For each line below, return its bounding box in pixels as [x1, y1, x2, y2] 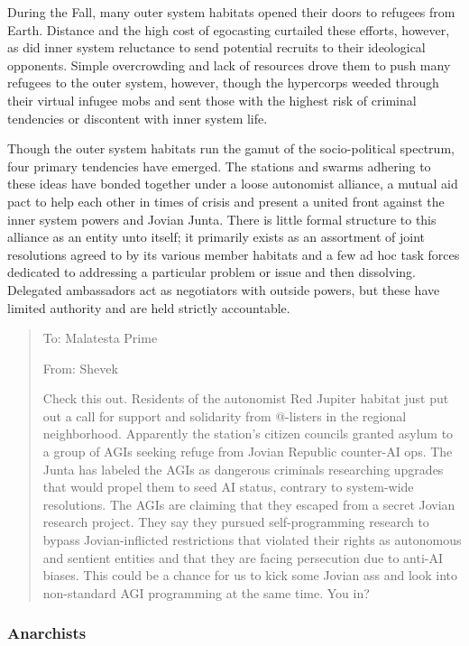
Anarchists [7, 622, 87, 644]
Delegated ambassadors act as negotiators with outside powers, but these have [7, 280, 440, 299]
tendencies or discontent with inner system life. [7, 108, 268, 127]
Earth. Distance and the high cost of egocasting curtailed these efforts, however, [7, 20, 450, 39]
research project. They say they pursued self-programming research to [42, 512, 429, 531]
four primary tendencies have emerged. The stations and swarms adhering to [7, 156, 431, 175]
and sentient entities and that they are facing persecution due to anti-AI [42, 548, 444, 567]
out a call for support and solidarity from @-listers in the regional [42, 406, 407, 425]
